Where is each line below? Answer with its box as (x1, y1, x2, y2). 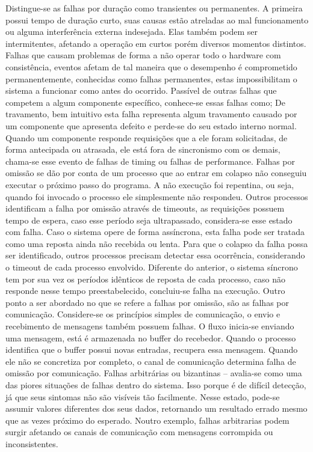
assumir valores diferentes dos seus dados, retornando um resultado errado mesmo (5, 402, 308, 415)
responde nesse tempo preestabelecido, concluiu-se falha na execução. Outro (5, 284, 285, 297)
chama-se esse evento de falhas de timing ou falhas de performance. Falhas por (5, 154, 296, 167)
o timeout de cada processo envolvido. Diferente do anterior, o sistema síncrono (5, 261, 298, 273)
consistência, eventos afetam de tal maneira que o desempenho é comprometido (5, 60, 297, 73)
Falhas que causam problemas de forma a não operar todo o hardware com (5, 49, 281, 61)
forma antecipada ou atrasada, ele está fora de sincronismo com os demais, (5, 143, 280, 156)
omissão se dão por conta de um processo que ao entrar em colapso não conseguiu (5, 166, 307, 179)
